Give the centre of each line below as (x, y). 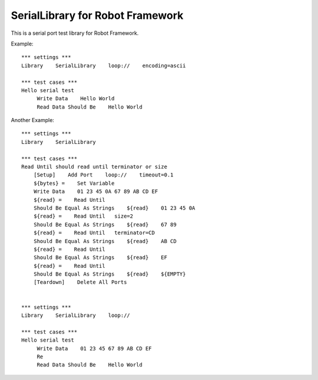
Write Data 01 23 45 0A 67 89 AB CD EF (96, 191)
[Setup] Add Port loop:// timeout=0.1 (103, 175)
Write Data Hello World (76, 99)
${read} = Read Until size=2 (83, 216)
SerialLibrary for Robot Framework (97, 15)
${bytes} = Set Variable (74, 183)
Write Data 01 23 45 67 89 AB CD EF (95, 348)
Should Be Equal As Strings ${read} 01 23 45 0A (114, 208)
